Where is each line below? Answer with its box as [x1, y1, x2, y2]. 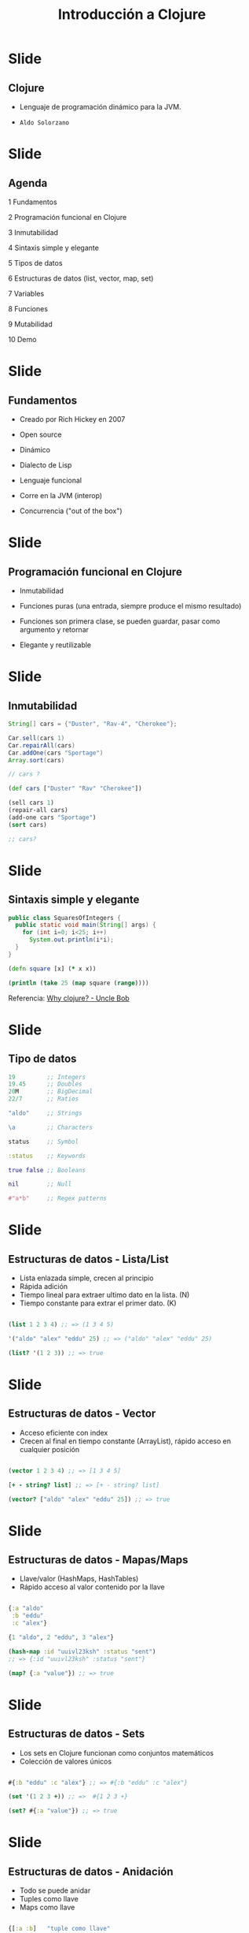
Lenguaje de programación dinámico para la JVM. [19, 102, 182, 111]
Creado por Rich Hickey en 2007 [19, 415, 126, 423]
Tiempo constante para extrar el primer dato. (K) [19, 1298, 177, 1308]
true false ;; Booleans [8, 1166, 86, 1174]
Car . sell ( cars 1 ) [8, 734, 65, 742]
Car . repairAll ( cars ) [8, 741, 76, 750]
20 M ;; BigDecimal [8, 1088, 93, 1096]
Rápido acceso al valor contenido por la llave [19, 1582, 165, 1592]
